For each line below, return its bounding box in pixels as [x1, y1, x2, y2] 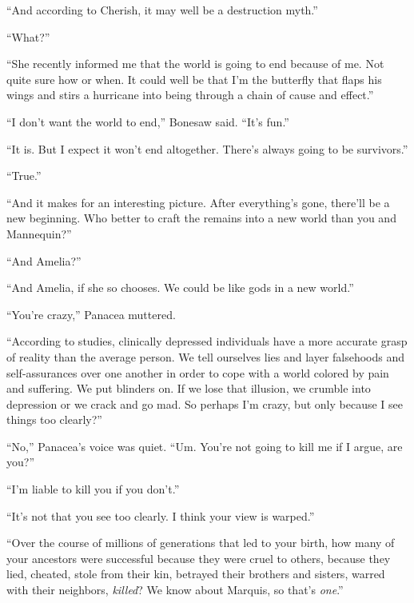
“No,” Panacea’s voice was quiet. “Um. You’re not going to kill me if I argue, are [6, 437, 403, 454]
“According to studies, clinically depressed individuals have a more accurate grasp [6, 333, 408, 349]
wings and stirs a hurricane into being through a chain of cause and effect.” [6, 86, 374, 103]
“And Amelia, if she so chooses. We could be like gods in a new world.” [6, 279, 354, 296]
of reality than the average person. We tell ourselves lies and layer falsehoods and [6, 348, 405, 365]
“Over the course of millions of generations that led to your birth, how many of [6, 534, 395, 551]
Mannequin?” [6, 225, 72, 242]
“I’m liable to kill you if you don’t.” [6, 481, 180, 497]
